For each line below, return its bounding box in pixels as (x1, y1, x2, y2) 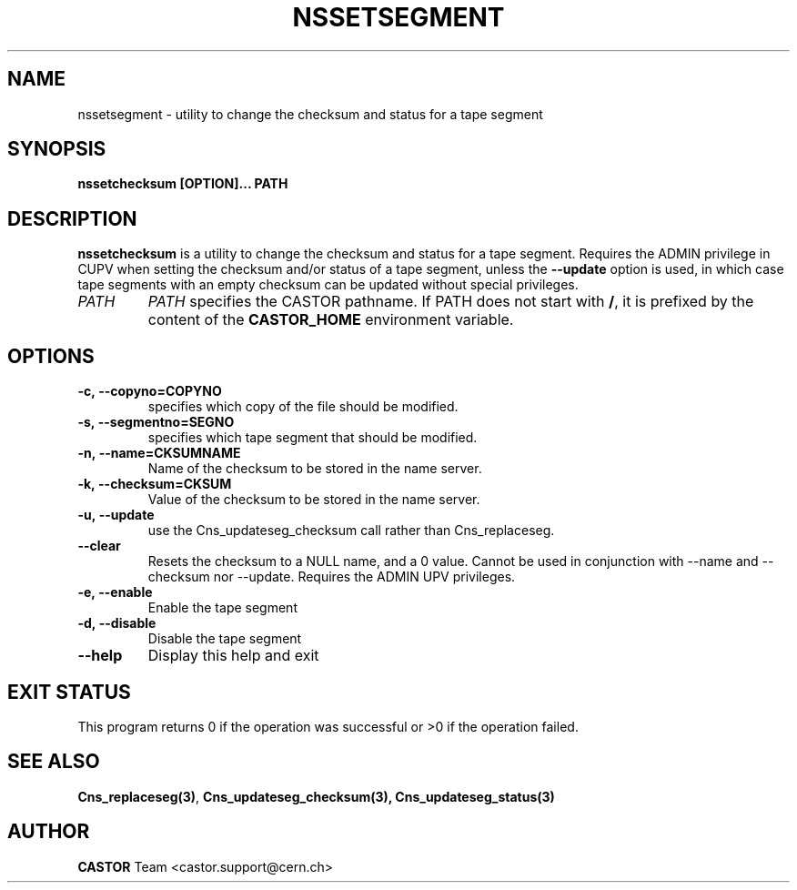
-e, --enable (77, 584, 153, 601)
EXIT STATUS (7, 680, 131, 703)
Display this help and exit (147, 646, 319, 665)
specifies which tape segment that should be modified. (147, 430, 478, 446)
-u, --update (77, 507, 155, 523)
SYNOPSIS (7, 137, 106, 161)
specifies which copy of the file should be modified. (147, 399, 459, 415)
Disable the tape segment (147, 631, 302, 647)
